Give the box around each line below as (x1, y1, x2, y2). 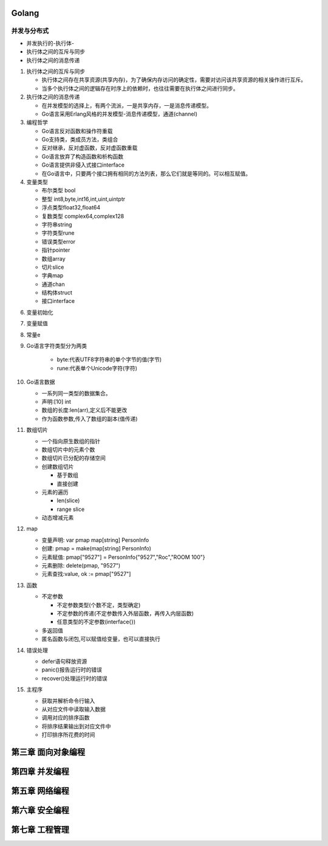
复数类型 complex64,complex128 (41, 212, 125, 220)
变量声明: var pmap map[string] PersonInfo (41, 536, 149, 544)
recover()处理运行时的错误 (41, 674, 108, 682)
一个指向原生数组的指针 (41, 437, 100, 445)
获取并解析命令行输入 (41, 697, 95, 704)
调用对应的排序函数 (41, 714, 90, 721)
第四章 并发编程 (11, 766, 69, 777)
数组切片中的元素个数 (41, 446, 95, 453)
